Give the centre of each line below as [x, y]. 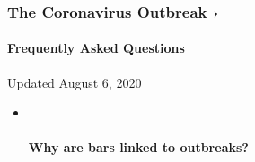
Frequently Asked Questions [96, 48]
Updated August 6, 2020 [75, 82]
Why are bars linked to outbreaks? [138, 147]
